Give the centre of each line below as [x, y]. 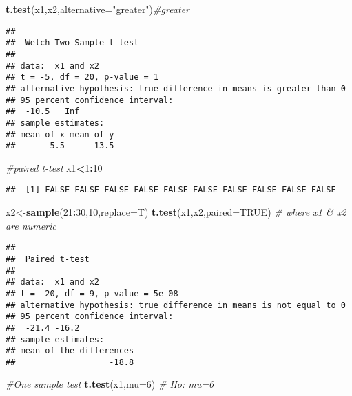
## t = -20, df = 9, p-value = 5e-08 [92, 293]
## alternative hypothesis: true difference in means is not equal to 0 [176, 305]
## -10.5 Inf [43, 112]
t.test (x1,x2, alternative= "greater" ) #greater [98, 9]
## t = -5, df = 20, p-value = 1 [82, 77]
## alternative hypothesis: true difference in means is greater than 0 [176, 88]
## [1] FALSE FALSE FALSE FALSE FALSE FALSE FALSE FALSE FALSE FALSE [171, 190]
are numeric [31, 225]
